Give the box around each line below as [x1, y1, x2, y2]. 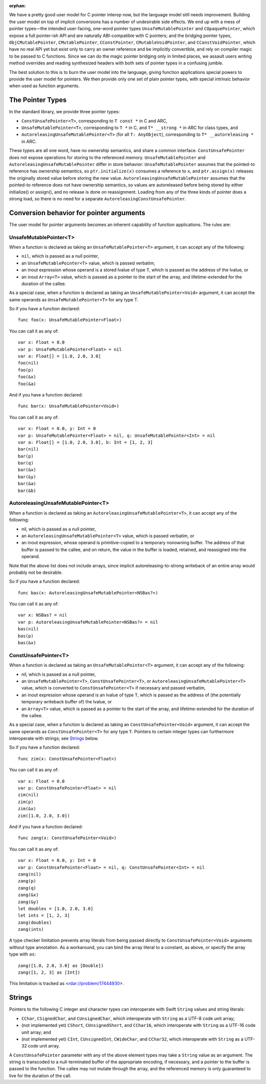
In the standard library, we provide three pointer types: [9, 109, 120, 115]
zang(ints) [18, 926, 44, 932]
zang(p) [18, 878, 36, 884]
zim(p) [18, 799, 34, 805]
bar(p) [18, 453, 34, 459]
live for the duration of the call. [9, 1073, 71, 1079]
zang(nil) [18, 871, 41, 877]
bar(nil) [18, 446, 39, 452]
